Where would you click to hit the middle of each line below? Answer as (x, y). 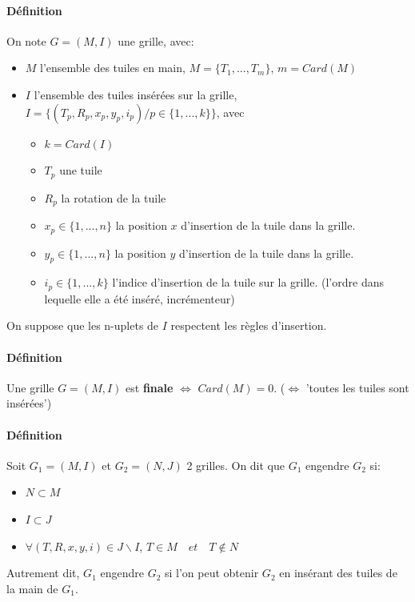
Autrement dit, (43, 573)
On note (26, 40)
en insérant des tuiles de (338, 573)
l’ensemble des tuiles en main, (113, 68)
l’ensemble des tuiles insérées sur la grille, (136, 94)
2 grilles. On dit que (236, 465)
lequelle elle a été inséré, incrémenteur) (140, 298)
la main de (32, 588)
